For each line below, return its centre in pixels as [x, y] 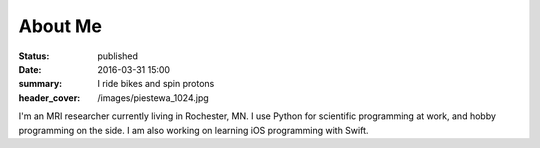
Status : [34, 56]
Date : [30, 69]
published [118, 56]
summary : [40, 84]
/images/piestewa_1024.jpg [153, 97]
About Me [60, 26]
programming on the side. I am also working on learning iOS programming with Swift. [193, 130]
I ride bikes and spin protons [156, 84]
